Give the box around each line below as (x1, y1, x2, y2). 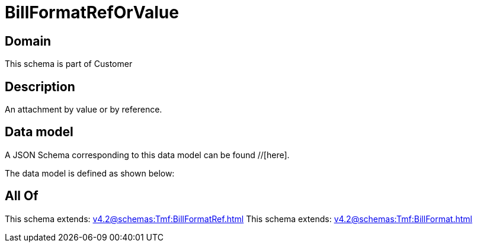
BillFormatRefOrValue (5, 2, 179, 23)
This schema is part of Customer (5, 59, 133, 69)
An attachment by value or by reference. (5, 104, 162, 115)
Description (5, 79, 75, 94)
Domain (5, 33, 52, 49)
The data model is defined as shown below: (5, 168, 175, 178)
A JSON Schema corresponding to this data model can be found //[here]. (5, 149, 290, 160)
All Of (5, 188, 39, 204)
